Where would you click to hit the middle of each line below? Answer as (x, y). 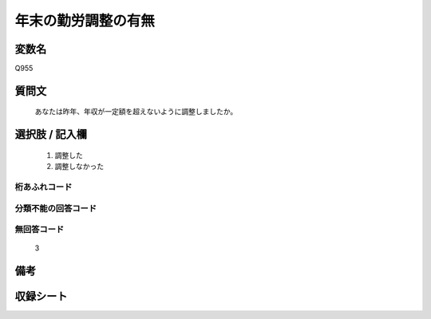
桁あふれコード (43, 187)
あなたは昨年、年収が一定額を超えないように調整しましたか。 (136, 112)
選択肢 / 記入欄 (51, 134)
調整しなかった (79, 167)
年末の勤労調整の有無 (85, 21)
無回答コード (40, 230)
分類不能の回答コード (56, 208)
